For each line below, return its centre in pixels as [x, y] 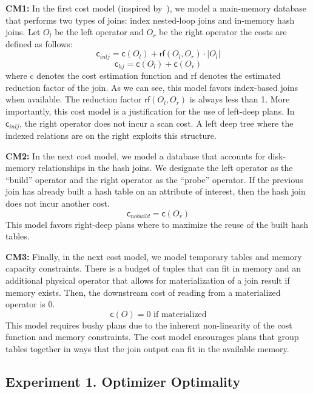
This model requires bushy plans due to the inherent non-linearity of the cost [149, 325]
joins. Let [23, 32]
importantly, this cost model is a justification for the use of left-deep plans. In [150, 111]
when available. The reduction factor [74, 99]
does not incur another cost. [58, 203]
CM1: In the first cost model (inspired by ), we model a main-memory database [156, 8]
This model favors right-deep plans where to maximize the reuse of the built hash [157, 224]
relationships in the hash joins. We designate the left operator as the [166, 168]
